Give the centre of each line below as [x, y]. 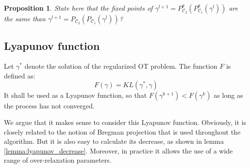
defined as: [20, 75]
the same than [25, 18]
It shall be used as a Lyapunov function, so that [75, 95]
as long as [228, 95]
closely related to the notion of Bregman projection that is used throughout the [122, 131]
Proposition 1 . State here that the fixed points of [78, 8]
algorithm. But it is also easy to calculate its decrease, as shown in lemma [114, 141]
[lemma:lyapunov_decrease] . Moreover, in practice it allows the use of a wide [118, 150]
